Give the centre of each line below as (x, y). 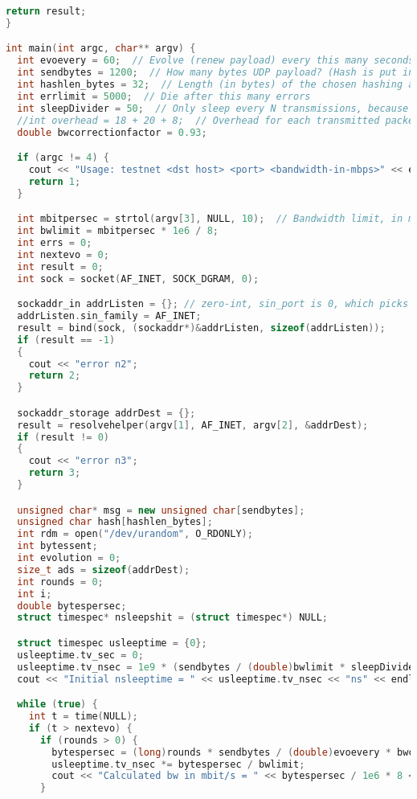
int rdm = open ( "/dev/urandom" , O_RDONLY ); (135, 534)
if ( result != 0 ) (63, 437)
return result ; (46, 11)
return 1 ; (55, 181)
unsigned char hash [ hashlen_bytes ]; (115, 522)
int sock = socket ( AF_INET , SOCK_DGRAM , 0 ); (138, 279)
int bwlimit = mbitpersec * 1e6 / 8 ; (118, 231)
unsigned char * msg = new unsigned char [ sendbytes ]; (161, 510)
